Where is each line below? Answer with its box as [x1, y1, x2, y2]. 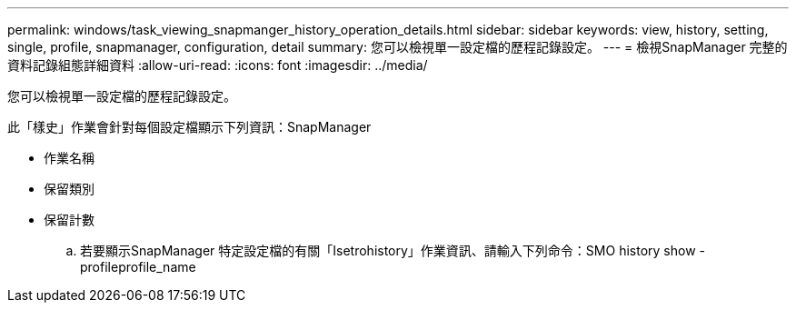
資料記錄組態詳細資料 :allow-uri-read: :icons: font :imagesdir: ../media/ [7, 57, 428, 73]
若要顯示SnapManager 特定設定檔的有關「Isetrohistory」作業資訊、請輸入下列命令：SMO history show [80, 243, 696, 258]
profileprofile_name [80, 259, 196, 275]
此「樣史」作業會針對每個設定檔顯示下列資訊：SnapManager [7, 119, 372, 135]
